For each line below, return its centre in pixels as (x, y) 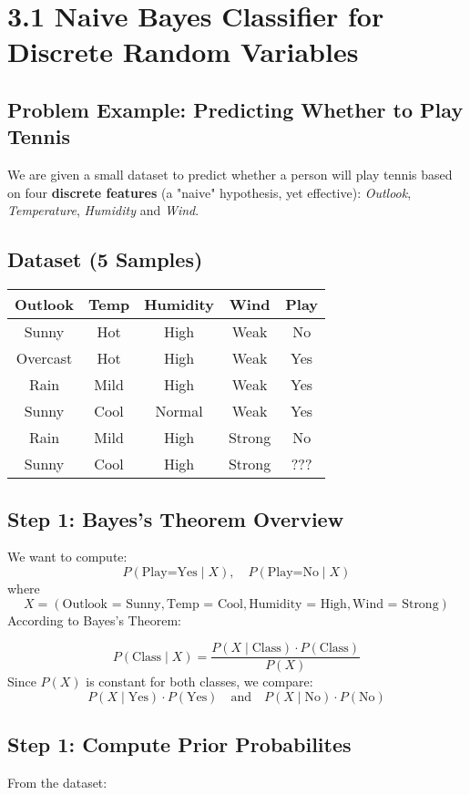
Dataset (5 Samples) (105, 259)
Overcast (44, 358)
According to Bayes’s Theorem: (94, 619)
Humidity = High (298, 604)
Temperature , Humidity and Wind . (103, 210)
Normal (179, 411)
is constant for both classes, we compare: (199, 681)
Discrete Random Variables (183, 52)
